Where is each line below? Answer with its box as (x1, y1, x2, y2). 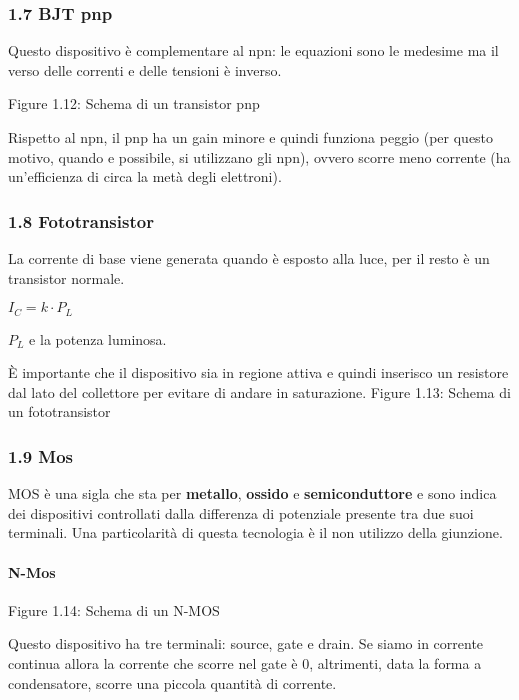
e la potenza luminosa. (29, 328, 167, 349)
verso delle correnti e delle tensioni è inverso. (8, 59, 282, 80)
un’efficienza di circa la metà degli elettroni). (8, 166, 282, 187)
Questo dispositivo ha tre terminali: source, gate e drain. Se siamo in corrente (8, 633, 484, 654)
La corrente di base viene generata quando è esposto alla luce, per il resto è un (8, 248, 490, 268)
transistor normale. (8, 267, 125, 288)
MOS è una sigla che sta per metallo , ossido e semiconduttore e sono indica (8, 483, 497, 504)
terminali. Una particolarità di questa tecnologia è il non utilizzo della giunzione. (8, 522, 503, 543)
